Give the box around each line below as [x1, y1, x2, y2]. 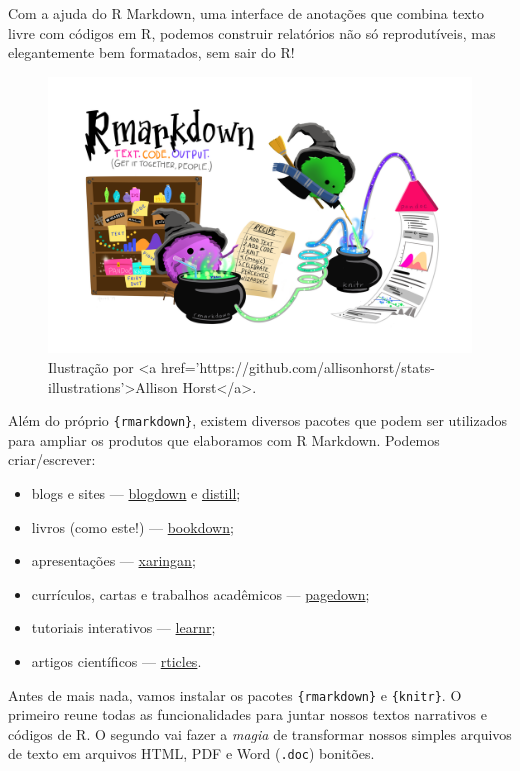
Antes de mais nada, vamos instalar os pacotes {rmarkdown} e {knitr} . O [8, 684, 462, 705]
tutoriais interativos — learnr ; [31, 617, 216, 638]
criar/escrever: [8, 449, 96, 470]
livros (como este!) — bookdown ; [31, 516, 234, 537]
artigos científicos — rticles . [31, 650, 202, 671]
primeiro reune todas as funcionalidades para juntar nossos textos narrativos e [8, 704, 487, 725]
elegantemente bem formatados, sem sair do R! [8, 42, 295, 63]
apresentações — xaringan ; [31, 550, 196, 571]
